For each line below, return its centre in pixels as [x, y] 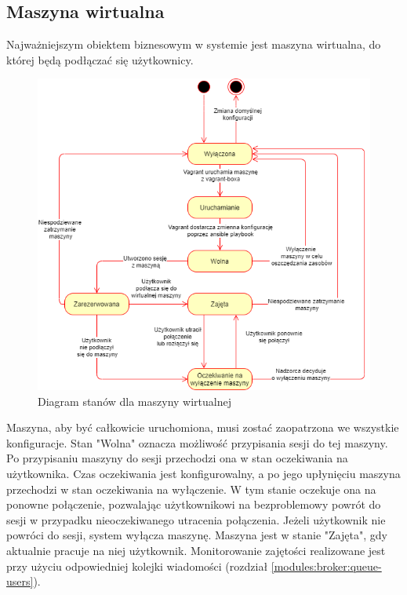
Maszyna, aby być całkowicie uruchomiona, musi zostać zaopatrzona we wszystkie [203, 427]
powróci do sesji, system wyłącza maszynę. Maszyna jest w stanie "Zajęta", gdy [197, 535]
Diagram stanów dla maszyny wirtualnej [134, 401]
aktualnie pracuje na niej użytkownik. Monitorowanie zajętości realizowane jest [196, 551]
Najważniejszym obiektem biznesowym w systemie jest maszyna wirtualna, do [194, 44]
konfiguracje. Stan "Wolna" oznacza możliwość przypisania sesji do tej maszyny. [197, 442]
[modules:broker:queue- [326, 566]
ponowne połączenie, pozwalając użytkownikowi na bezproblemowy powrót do [194, 504]
